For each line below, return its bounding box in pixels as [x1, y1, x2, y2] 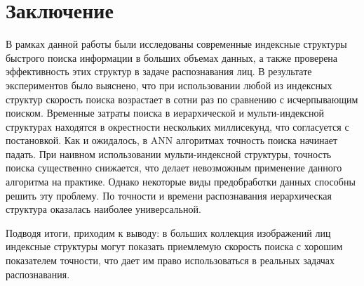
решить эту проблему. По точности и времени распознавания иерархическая [6, 188, 332, 202]
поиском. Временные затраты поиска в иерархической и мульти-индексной [6, 105, 324, 120]
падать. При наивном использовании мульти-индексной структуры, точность [6, 146, 332, 161]
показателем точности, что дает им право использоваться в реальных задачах [6, 253, 335, 268]
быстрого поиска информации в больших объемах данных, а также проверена [6, 50, 338, 65]
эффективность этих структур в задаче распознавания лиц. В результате [6, 64, 312, 79]
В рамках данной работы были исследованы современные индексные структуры [6, 37, 347, 51]
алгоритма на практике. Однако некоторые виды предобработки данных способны [6, 174, 356, 189]
